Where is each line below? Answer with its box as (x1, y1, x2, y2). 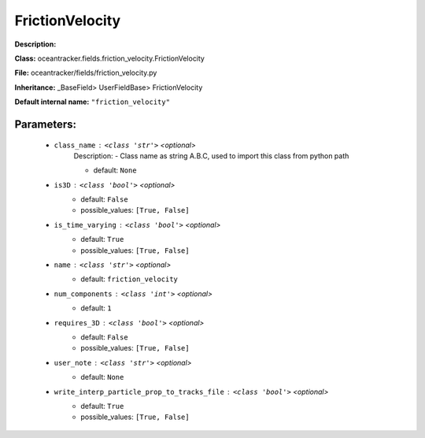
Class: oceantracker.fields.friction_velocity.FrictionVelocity (14, 54, 205, 63)
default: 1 (80, 303, 112, 313)
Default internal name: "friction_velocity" (14, 97, 171, 106)
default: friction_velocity (80, 274, 179, 284)
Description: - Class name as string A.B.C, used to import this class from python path (73, 150, 349, 161)
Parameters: (14, 117, 76, 131)
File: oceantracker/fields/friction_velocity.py (14, 68, 157, 78)
